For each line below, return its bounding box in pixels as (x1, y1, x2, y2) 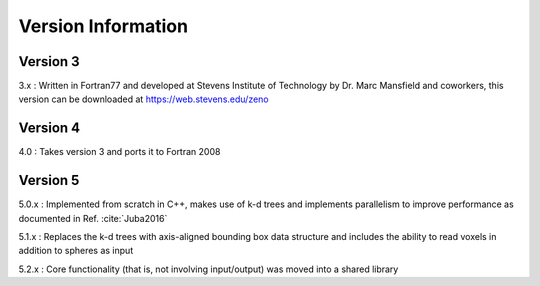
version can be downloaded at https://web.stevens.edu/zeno (18, 93, 269, 105)
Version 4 (18, 120, 81, 137)
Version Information (18, 15, 189, 37)
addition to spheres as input (18, 245, 134, 257)
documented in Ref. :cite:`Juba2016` (18, 212, 168, 224)
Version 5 (18, 172, 80, 189)
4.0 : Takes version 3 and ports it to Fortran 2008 (18, 146, 221, 158)
